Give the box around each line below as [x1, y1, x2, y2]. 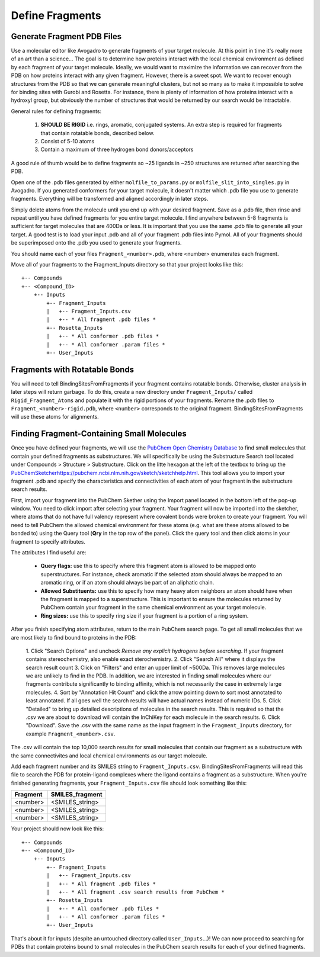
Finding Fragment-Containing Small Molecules [11, 429, 187, 439]
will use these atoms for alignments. [11, 413, 99, 420]
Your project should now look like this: [11, 825, 104, 832]
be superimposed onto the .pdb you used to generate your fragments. [11, 239, 182, 246]
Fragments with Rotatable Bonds [11, 364, 135, 374]
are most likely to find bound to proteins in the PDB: [11, 634, 137, 641]
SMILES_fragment [50, 791, 103, 799]
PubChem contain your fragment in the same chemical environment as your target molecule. [40, 604, 267, 611]
